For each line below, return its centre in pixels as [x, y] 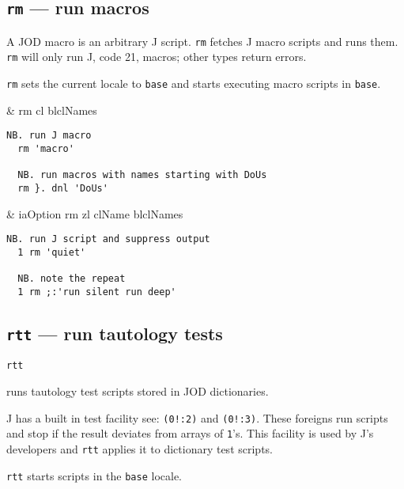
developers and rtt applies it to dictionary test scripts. [140, 448]
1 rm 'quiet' [52, 252]
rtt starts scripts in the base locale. [94, 475]
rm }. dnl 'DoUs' [63, 188]
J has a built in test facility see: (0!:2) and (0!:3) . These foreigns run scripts [197, 417]
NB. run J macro [49, 136]
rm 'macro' [46, 149]
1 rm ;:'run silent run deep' [97, 292]
